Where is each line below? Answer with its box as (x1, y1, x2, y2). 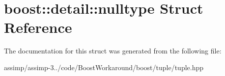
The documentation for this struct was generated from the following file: (4, 46, 222, 56)
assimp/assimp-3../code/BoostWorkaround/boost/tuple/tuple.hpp (4, 62, 204, 72)
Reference (4, 17, 72, 37)
